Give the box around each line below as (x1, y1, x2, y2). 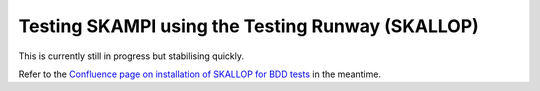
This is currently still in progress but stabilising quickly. (18, 50, 245, 62)
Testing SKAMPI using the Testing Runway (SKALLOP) (18, 15, 479, 37)
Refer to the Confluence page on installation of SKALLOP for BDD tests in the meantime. (18, 68, 382, 80)
